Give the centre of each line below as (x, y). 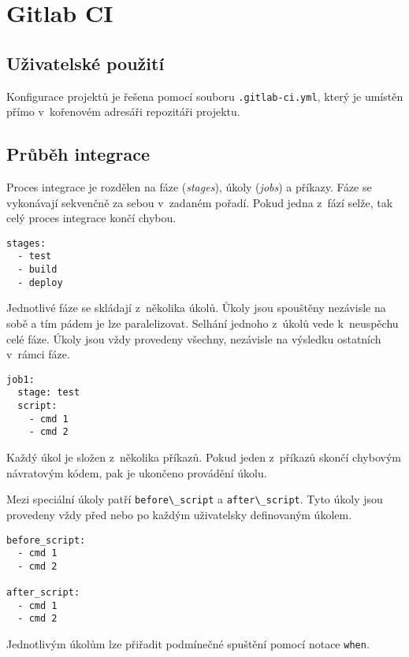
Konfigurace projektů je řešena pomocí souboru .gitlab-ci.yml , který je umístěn (205, 96)
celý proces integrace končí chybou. (91, 218)
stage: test (49, 393)
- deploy (40, 282)
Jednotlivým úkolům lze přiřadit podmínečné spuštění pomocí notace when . (188, 644)
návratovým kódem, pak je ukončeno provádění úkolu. (137, 472)
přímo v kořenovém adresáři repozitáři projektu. (123, 111)
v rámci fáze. (38, 354)
